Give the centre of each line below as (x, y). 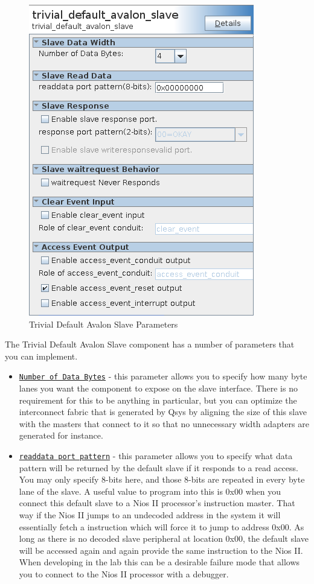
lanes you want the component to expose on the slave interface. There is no (158, 388)
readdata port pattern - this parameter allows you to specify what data (156, 455)
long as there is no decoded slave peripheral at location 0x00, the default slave (164, 538)
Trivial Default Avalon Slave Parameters (104, 324)
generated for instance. (61, 435)
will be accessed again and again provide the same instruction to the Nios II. (161, 550)
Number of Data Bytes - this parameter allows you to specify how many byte (163, 376)
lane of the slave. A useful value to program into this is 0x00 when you (150, 491)
